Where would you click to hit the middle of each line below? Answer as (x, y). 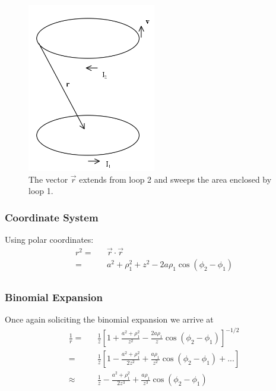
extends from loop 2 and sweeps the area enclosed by (175, 179)
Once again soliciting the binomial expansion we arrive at (109, 319)
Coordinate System (52, 217)
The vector (48, 179)
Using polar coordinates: (49, 240)
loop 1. (41, 191)
